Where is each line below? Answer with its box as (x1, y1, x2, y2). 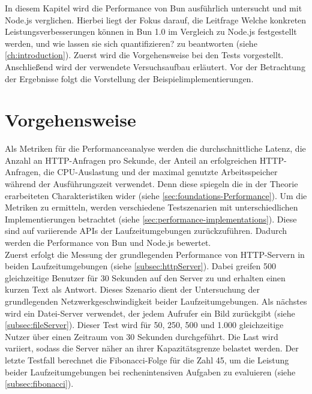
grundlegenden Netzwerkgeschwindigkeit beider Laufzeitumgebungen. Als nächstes (5, 295, 307, 307)
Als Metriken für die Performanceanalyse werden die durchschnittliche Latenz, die (5, 142, 306, 155)
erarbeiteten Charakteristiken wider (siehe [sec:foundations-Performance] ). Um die (5, 189, 307, 201)
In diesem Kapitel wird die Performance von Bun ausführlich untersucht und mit (5, 2, 302, 14)
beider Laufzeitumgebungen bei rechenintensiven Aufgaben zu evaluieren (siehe (5, 365, 296, 378)
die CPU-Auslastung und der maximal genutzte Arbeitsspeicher (43, 166, 278, 178)
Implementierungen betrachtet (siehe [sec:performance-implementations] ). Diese (5, 212, 297, 225)
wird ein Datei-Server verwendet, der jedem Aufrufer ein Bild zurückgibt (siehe (5, 306, 295, 319)
